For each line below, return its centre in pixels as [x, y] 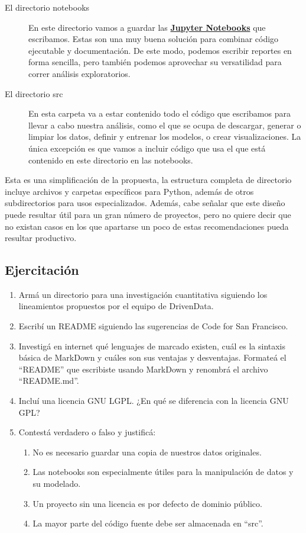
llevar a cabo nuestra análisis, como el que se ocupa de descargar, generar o [165, 125]
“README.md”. [49, 381]
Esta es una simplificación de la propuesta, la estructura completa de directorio [148, 180]
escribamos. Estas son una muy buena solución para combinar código [154, 39]
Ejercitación [42, 270]
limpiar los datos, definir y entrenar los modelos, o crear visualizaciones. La [165, 137]
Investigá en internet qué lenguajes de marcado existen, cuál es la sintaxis [152, 346]
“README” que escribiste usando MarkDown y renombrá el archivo [143, 369]
